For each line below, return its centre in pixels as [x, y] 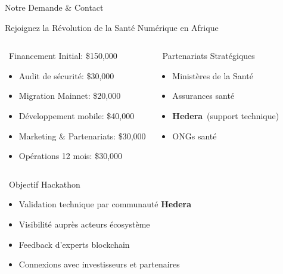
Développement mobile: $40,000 [77, 115]
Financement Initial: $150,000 [63, 56]
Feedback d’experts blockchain [74, 244]
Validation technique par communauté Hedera [105, 204]
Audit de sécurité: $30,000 [66, 75]
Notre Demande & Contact [54, 7]
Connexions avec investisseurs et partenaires [99, 264]
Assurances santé [203, 96]
